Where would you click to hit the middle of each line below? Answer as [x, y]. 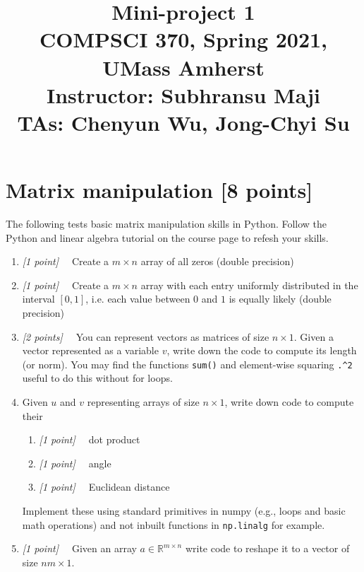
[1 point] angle [75, 463]
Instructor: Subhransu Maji [183, 94]
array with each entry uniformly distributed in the [249, 285]
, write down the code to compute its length [262, 350]
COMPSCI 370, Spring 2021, [183, 39]
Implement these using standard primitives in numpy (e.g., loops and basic [184, 511]
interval [38, 299]
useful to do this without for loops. [97, 378]
